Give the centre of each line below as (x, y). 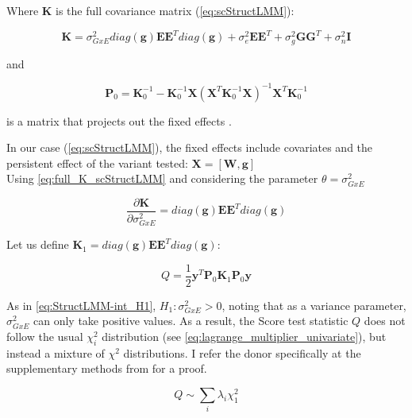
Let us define (38, 244)
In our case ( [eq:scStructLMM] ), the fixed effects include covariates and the (190, 147)
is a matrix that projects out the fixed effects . (119, 120)
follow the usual (45, 336)
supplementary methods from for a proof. (107, 368)
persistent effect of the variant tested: (97, 163)
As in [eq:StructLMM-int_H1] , (81, 305)
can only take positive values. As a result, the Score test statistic (191, 321)
